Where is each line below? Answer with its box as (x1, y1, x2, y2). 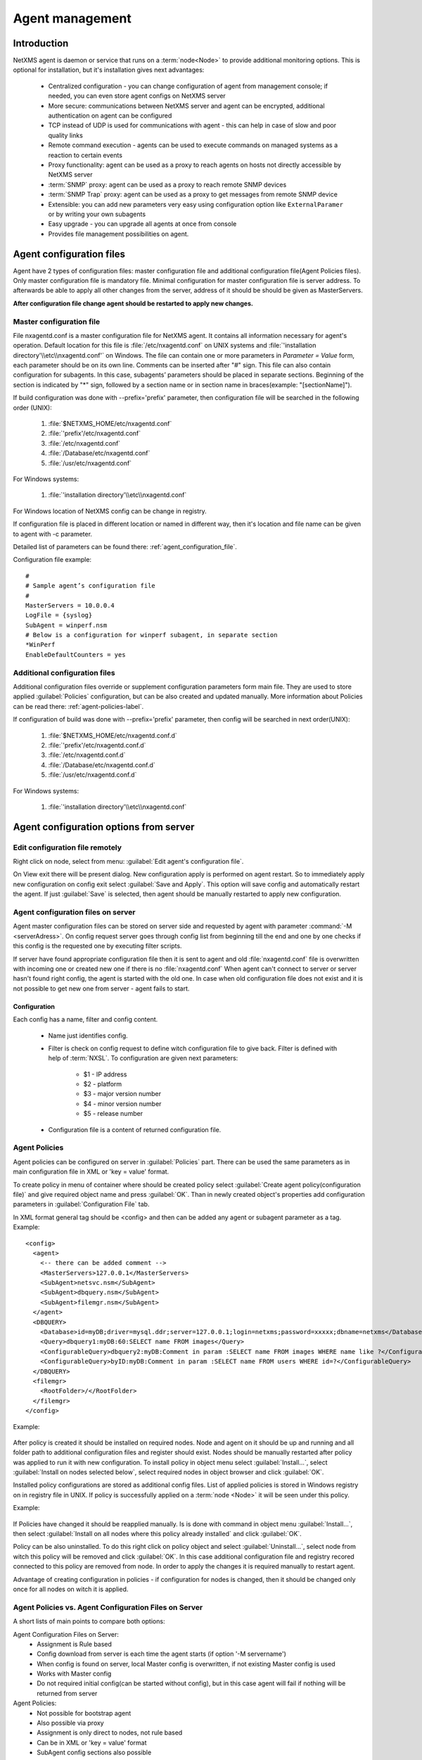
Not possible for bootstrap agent (37, 1709, 132, 1717)
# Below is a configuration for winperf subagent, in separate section (25, 631, 278, 639)
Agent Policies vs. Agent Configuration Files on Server (13, 1602, 203, 1612)
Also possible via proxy (37, 1718, 105, 1728)
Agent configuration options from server (13, 821, 195, 833)
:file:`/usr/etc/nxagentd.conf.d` (48, 771, 137, 779)
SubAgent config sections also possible (37, 1748, 152, 1756)
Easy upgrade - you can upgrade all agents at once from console (48, 220, 237, 228)
